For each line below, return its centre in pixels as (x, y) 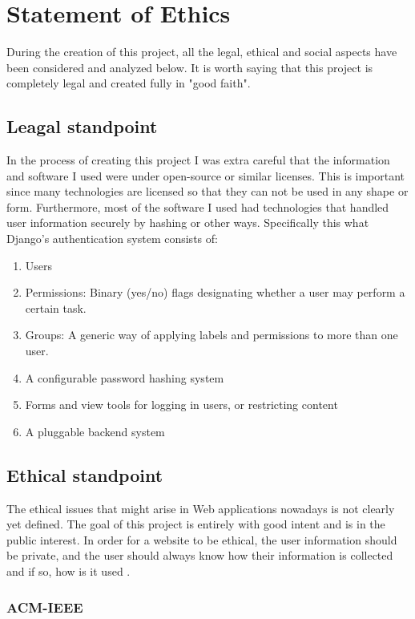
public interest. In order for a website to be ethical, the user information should (202, 539)
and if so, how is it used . (68, 571)
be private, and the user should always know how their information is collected (200, 555)
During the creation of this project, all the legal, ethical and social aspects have (202, 52)
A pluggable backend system (95, 431)
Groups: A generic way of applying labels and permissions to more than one (212, 335)
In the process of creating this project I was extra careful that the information (198, 160)
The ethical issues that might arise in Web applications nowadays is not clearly (201, 508)
